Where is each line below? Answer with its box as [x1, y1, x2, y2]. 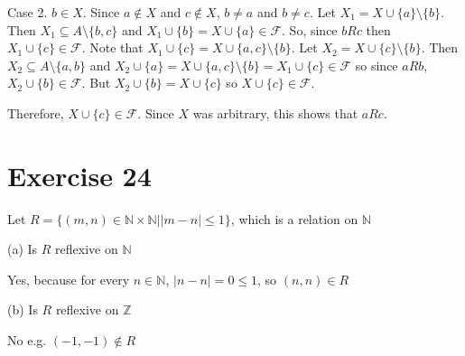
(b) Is [7, 300, 38, 319]
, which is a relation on [230, 209, 358, 228]
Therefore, [7, 103, 64, 122]
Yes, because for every [7, 269, 130, 288]
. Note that [81, 38, 144, 57]
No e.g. [7, 331, 47, 350]
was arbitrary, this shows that [192, 103, 358, 122]
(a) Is [7, 239, 38, 258]
